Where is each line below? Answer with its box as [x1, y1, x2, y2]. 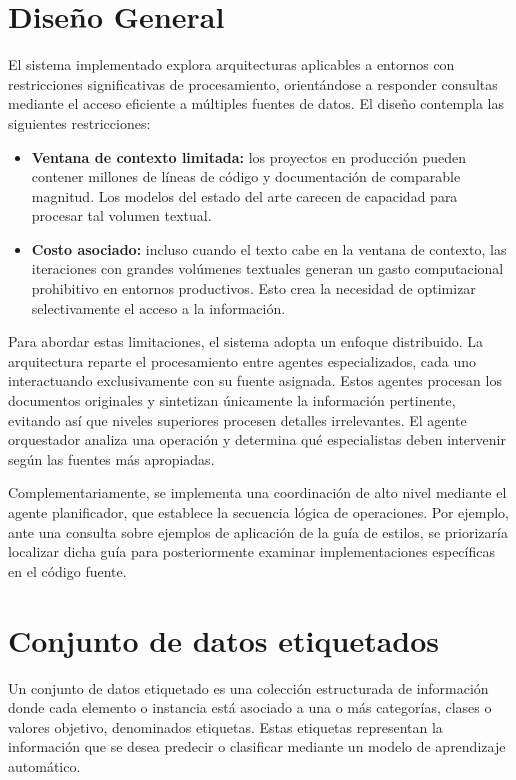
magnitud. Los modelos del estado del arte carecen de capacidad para [31, 185, 458, 206]
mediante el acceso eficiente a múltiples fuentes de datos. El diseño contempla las [8, 93, 505, 114]
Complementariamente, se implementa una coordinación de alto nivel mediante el [8, 482, 507, 503]
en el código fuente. [8, 560, 127, 581]
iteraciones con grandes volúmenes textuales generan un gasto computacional [31, 258, 504, 279]
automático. [8, 755, 81, 776]
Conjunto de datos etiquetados [8, 619, 440, 660]
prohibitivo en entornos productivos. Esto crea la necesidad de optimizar [31, 278, 476, 299]
